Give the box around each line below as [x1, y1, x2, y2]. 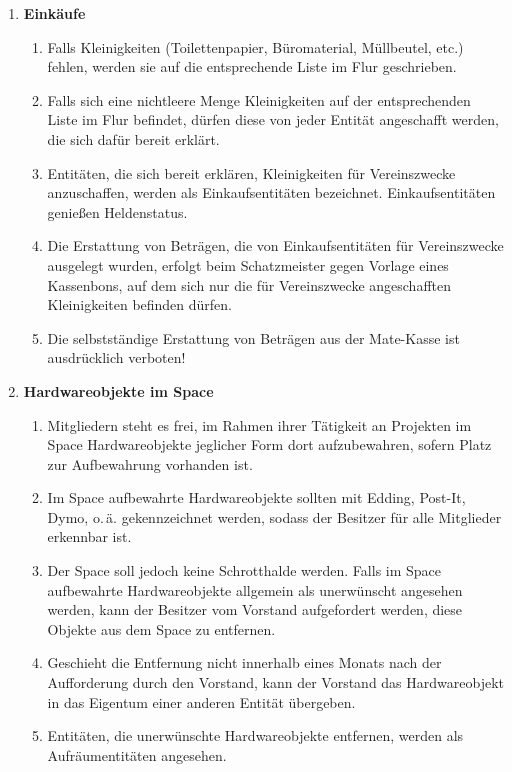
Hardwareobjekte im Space [23, 380, 214, 401]
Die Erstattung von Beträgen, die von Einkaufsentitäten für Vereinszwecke [47, 235, 504, 256]
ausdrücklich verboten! [47, 347, 186, 368]
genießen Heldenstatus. [47, 201, 188, 222]
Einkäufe [23, 3, 86, 23]
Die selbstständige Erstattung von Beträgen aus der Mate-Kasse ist [47, 327, 460, 348]
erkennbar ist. [47, 526, 132, 547]
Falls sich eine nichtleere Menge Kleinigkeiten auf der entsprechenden [47, 89, 471, 110]
